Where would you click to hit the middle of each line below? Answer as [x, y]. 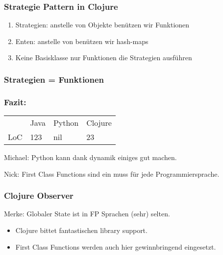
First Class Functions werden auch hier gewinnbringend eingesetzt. [116, 246]
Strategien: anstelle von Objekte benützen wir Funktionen [102, 25]
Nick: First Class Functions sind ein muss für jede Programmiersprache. [112, 174]
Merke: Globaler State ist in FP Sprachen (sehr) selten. [87, 214]
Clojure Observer [39, 196]
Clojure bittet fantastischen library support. [81, 230]
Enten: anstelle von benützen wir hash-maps [82, 41]
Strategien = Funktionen [54, 79]
